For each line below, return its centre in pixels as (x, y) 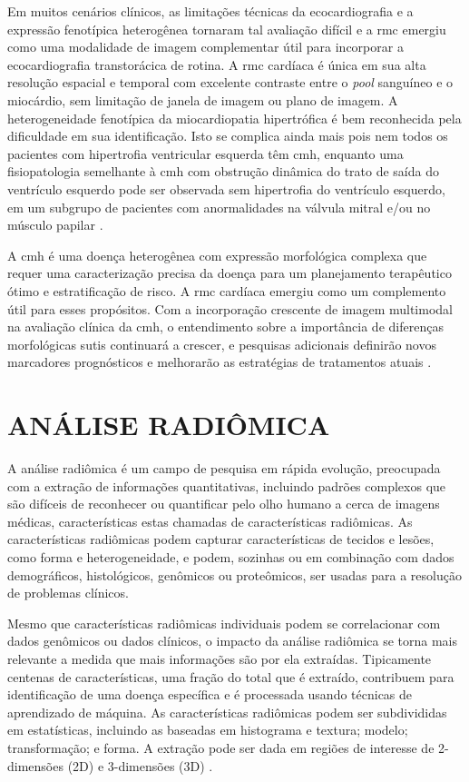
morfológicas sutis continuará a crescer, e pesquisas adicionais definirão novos (222, 344)
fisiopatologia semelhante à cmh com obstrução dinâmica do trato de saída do (223, 171)
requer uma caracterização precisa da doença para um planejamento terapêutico (230, 273)
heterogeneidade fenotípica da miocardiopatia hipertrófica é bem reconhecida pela (234, 118)
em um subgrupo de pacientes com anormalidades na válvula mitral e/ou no (219, 207)
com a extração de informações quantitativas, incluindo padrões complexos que (227, 485)
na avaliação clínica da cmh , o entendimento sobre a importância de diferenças (225, 327)
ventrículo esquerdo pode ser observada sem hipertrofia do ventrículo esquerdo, (226, 188)
